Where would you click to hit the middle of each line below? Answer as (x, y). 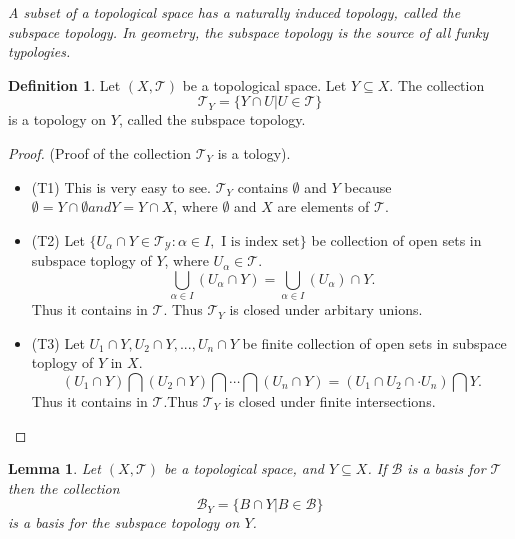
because (368, 186)
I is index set (260, 241)
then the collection (64, 487)
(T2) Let (58, 239)
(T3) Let (58, 342)
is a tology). (254, 152)
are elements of (323, 206)
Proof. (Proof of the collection (99, 152)
